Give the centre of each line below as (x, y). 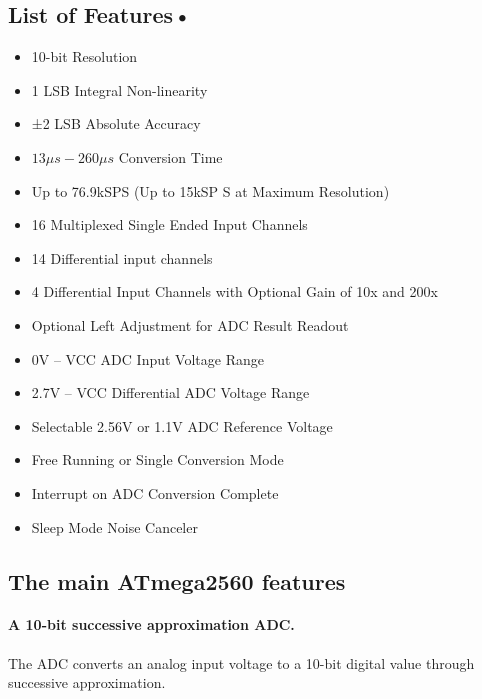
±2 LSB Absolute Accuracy (116, 123)
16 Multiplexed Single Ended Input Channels (169, 224)
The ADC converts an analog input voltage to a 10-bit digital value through (241, 662)
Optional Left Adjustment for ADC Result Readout (190, 324)
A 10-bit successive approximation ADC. (151, 624)
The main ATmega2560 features (177, 580)
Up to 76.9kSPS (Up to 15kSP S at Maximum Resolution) (210, 190)
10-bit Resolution (84, 56)
